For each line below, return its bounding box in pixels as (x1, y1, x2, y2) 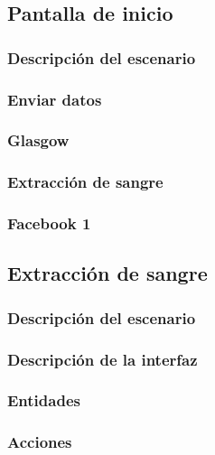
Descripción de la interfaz (7, 348, 198, 370)
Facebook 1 (7, 212, 91, 235)
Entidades (7, 389, 80, 412)
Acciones (7, 431, 72, 453)
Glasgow (7, 129, 70, 152)
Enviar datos (7, 88, 102, 110)
